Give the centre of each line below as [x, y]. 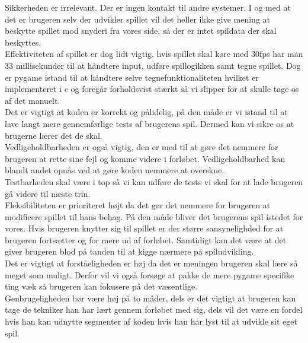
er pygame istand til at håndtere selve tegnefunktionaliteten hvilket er [132, 77]
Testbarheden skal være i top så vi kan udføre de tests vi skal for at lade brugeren [154, 181]
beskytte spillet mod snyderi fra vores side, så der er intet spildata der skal [141, 31]
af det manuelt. [33, 100]
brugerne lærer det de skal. [54, 135]
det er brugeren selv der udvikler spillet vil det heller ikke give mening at [137, 19]
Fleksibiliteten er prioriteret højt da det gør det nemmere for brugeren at [138, 205]
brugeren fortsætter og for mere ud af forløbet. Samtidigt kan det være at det [146, 239]
